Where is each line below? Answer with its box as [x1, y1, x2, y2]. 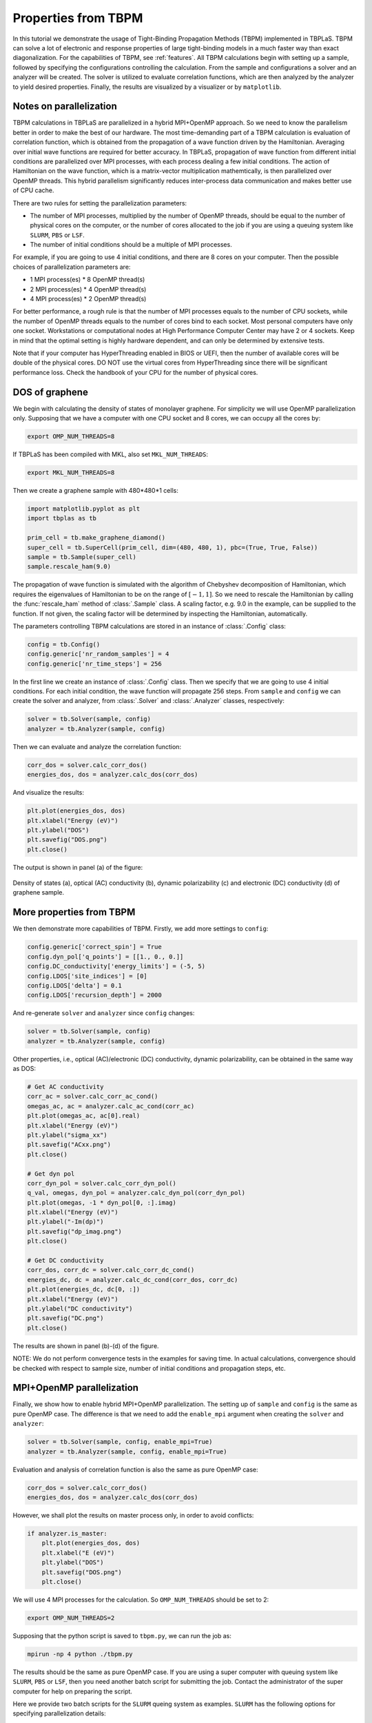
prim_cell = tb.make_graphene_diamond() [27, 534, 165, 542]
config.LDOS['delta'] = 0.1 [27, 981, 122, 989]
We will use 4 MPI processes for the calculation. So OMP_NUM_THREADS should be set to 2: [12, 1595, 269, 1604]
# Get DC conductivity [27, 1256, 104, 1265]
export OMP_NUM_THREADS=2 [27, 1613, 115, 1622]
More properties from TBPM [12, 906, 136, 918]
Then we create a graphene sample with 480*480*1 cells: [12, 487, 178, 495]
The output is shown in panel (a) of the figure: [12, 863, 143, 871]
